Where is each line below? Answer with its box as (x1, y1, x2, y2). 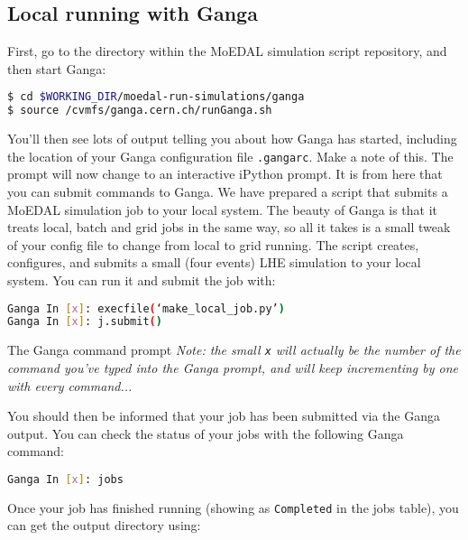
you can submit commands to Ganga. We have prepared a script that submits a (7, 182, 448, 200)
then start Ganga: (7, 59, 106, 78)
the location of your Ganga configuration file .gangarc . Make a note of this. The (7, 146, 454, 165)
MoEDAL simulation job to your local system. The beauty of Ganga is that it (7, 200, 438, 219)
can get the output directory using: (7, 516, 201, 535)
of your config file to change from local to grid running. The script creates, (7, 235, 419, 254)
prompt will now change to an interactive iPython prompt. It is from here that (7, 164, 443, 183)
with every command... (7, 376, 133, 395)
